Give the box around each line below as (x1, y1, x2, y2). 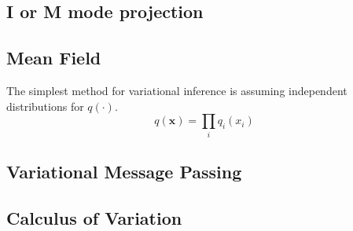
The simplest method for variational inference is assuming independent (6, 82, 347, 98)
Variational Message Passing (6, 159, 242, 183)
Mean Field (6, 46, 101, 70)
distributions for (6, 97, 84, 114)
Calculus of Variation (6, 205, 182, 229)
